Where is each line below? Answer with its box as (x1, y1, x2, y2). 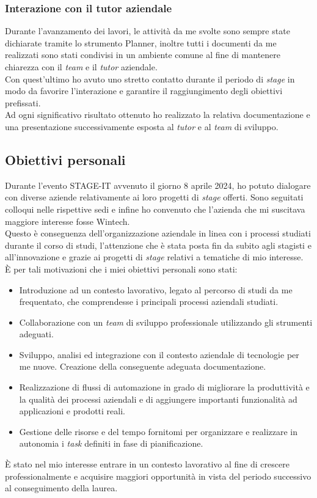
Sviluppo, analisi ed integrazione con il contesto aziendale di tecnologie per (19, 348, 299, 361)
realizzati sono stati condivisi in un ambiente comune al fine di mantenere (5, 48, 281, 61)
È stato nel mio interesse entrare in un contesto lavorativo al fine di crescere (5, 458, 290, 471)
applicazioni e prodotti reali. (19, 405, 125, 417)
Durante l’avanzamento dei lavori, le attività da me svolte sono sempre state (5, 24, 290, 37)
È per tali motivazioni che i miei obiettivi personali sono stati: (5, 262, 238, 275)
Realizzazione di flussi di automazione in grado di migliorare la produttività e (19, 381, 310, 394)
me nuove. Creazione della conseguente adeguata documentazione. (19, 360, 266, 373)
